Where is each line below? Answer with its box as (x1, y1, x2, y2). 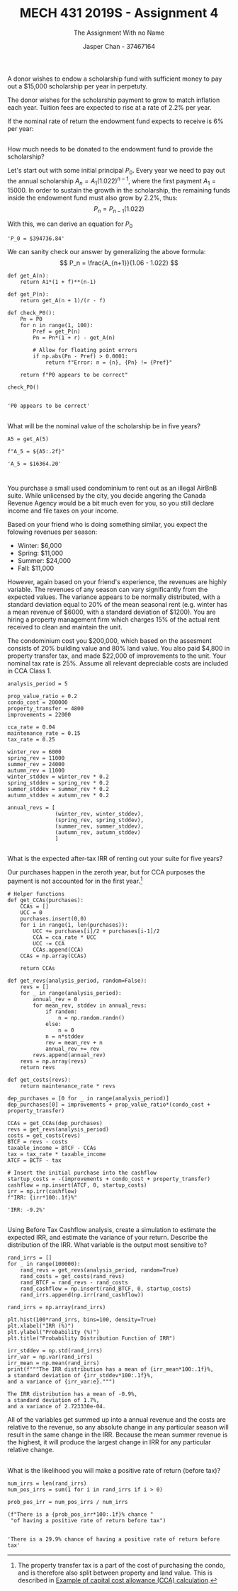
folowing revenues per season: (7, 528, 98, 536)
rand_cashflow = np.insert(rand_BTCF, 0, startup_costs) (20, 1285, 192, 1293)
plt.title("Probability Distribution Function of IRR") (7, 1335, 176, 1342)
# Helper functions (7, 890, 65, 897)
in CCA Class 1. (7, 666, 52, 675)
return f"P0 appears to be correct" (20, 372, 129, 379)
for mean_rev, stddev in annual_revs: (33, 1002, 147, 1009)
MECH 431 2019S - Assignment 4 (19, 5, 219, 21)
